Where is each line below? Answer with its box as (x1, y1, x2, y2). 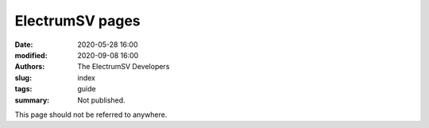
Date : (14, 40, 33, 49)
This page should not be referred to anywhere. (14, 110, 168, 119)
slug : (14, 72, 32, 83)
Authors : (14, 62, 45, 72)
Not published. (77, 95, 126, 105)
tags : (14, 84, 33, 94)
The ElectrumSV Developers (77, 62, 170, 72)
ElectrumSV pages (14, 12, 141, 29)
